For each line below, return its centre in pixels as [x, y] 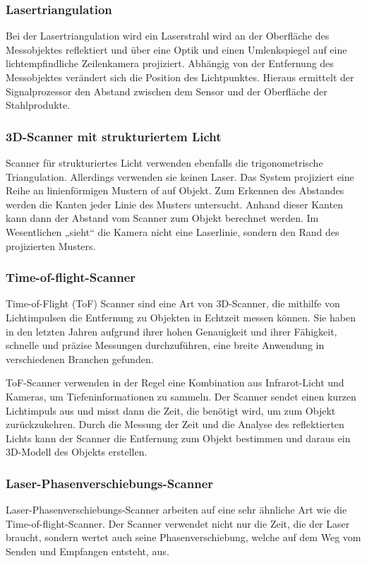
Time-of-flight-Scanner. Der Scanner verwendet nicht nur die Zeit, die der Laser [178, 523]
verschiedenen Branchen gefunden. [80, 358]
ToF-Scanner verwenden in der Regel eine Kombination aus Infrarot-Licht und [175, 383]
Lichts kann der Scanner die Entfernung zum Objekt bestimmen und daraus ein [178, 438]
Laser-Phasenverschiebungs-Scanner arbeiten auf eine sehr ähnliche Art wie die [176, 510]
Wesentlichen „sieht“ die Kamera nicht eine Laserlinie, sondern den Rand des [173, 231]
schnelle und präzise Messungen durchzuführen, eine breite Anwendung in [165, 345]
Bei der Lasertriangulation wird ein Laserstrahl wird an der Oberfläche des [168, 36]
